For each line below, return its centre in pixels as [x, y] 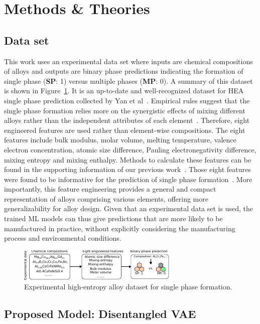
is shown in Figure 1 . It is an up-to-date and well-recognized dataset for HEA [124, 91]
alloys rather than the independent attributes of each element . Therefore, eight [127, 120]
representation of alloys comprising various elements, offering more [106, 198]
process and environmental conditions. [63, 238]
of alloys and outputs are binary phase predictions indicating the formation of [124, 71]
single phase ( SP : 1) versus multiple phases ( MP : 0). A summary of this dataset [128, 80]
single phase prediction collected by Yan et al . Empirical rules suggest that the [127, 100]
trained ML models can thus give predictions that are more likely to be [113, 218]
